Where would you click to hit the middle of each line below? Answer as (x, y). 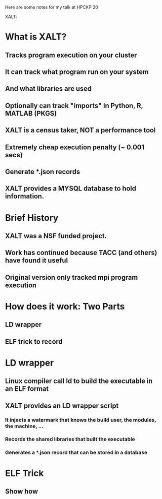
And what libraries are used (48, 89)
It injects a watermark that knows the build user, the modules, (81, 420)
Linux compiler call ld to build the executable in (79, 381)
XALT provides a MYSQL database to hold (71, 189)
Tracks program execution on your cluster (71, 55)
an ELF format (27, 389)
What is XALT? (36, 37)
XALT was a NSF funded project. (56, 236)
